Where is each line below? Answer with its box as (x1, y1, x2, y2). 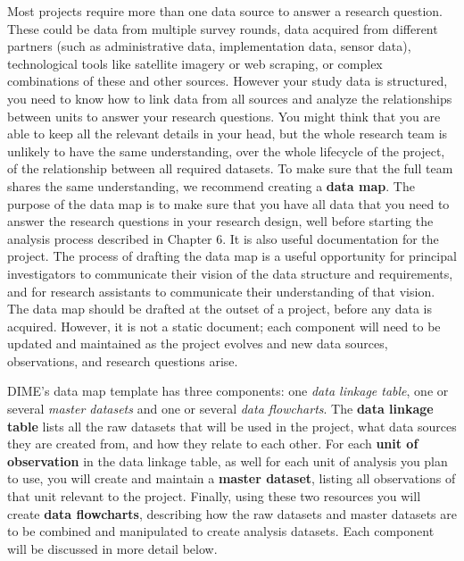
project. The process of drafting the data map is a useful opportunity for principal (7, 247, 457, 265)
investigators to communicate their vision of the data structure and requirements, (7, 264, 453, 282)
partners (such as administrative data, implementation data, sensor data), (7, 37, 411, 55)
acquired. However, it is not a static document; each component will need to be (7, 316, 441, 335)
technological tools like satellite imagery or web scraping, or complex (7, 54, 383, 72)
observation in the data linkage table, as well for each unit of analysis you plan (7, 451, 448, 470)
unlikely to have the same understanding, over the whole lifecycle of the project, (7, 141, 445, 160)
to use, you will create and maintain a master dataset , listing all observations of (7, 469, 456, 488)
